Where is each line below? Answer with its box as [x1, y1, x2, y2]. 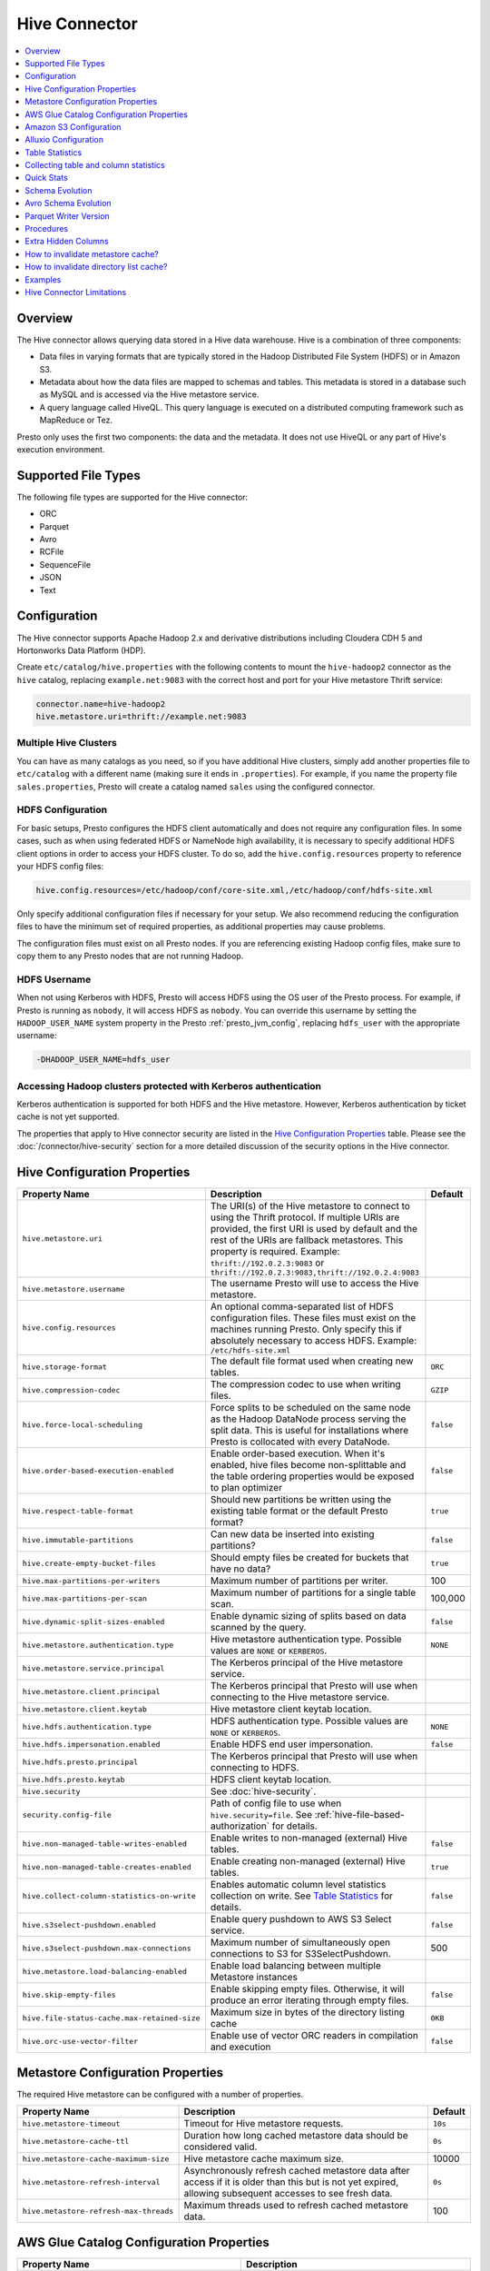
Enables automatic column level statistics [210, 1879, 387, 1891]
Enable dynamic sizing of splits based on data [210, 1610, 407, 1622]
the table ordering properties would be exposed [210, 1470, 415, 1483]
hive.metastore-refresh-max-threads [22, 2206, 174, 2216]
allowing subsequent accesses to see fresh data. [183, 2187, 393, 2200]
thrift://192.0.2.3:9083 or [210, 1256, 325, 1269]
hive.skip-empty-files [22, 1989, 117, 1999]
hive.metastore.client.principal [22, 1686, 161, 1696]
